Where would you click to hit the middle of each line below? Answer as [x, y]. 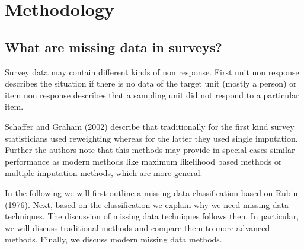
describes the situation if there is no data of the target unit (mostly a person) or [151, 83]
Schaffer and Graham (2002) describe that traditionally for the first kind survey [150, 126]
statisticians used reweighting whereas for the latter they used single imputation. [151, 138]
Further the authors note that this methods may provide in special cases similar [150, 150]
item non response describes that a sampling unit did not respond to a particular [152, 95]
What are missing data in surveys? [113, 47]
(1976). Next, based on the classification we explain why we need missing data [147, 204]
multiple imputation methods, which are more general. [104, 173]
